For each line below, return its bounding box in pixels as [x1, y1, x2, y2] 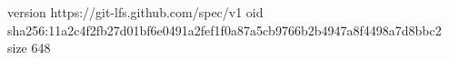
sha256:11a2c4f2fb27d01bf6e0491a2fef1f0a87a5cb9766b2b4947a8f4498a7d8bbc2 [7, 20, 442, 39]
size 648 [7, 38, 51, 57]
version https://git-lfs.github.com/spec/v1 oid [7, 3, 264, 21]
